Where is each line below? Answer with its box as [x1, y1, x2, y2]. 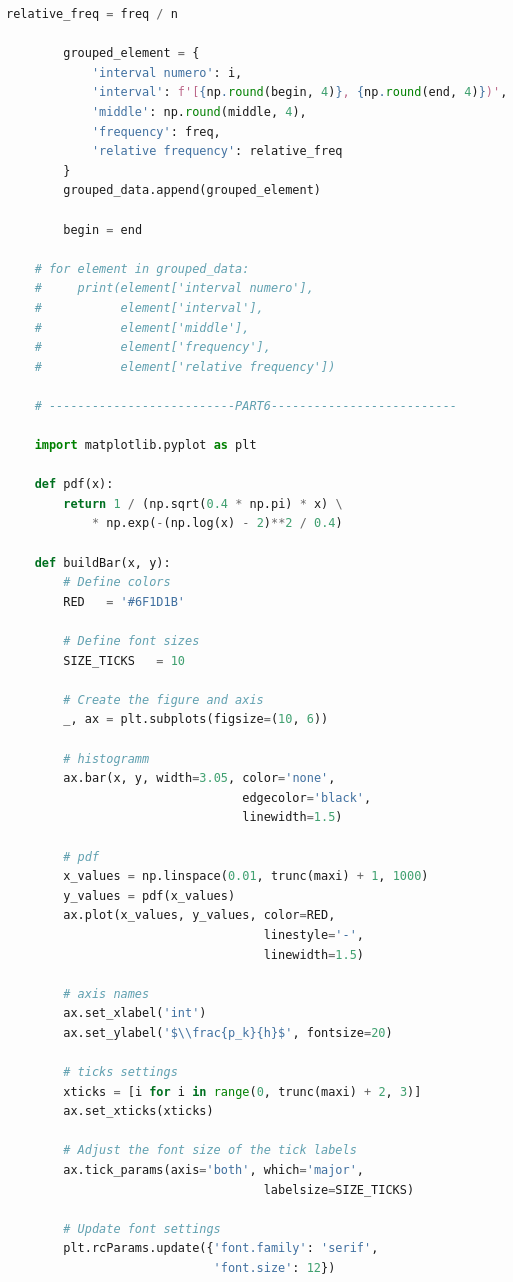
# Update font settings [63, 1221, 221, 1236]
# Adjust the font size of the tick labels [63, 1143, 357, 1158]
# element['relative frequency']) [34, 359, 336, 374]
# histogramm [63, 751, 150, 766]
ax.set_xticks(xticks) [63, 1104, 214, 1119]
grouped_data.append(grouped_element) [63, 183, 321, 198]
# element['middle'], [34, 320, 250, 335]
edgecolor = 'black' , [242, 790, 372, 805]
